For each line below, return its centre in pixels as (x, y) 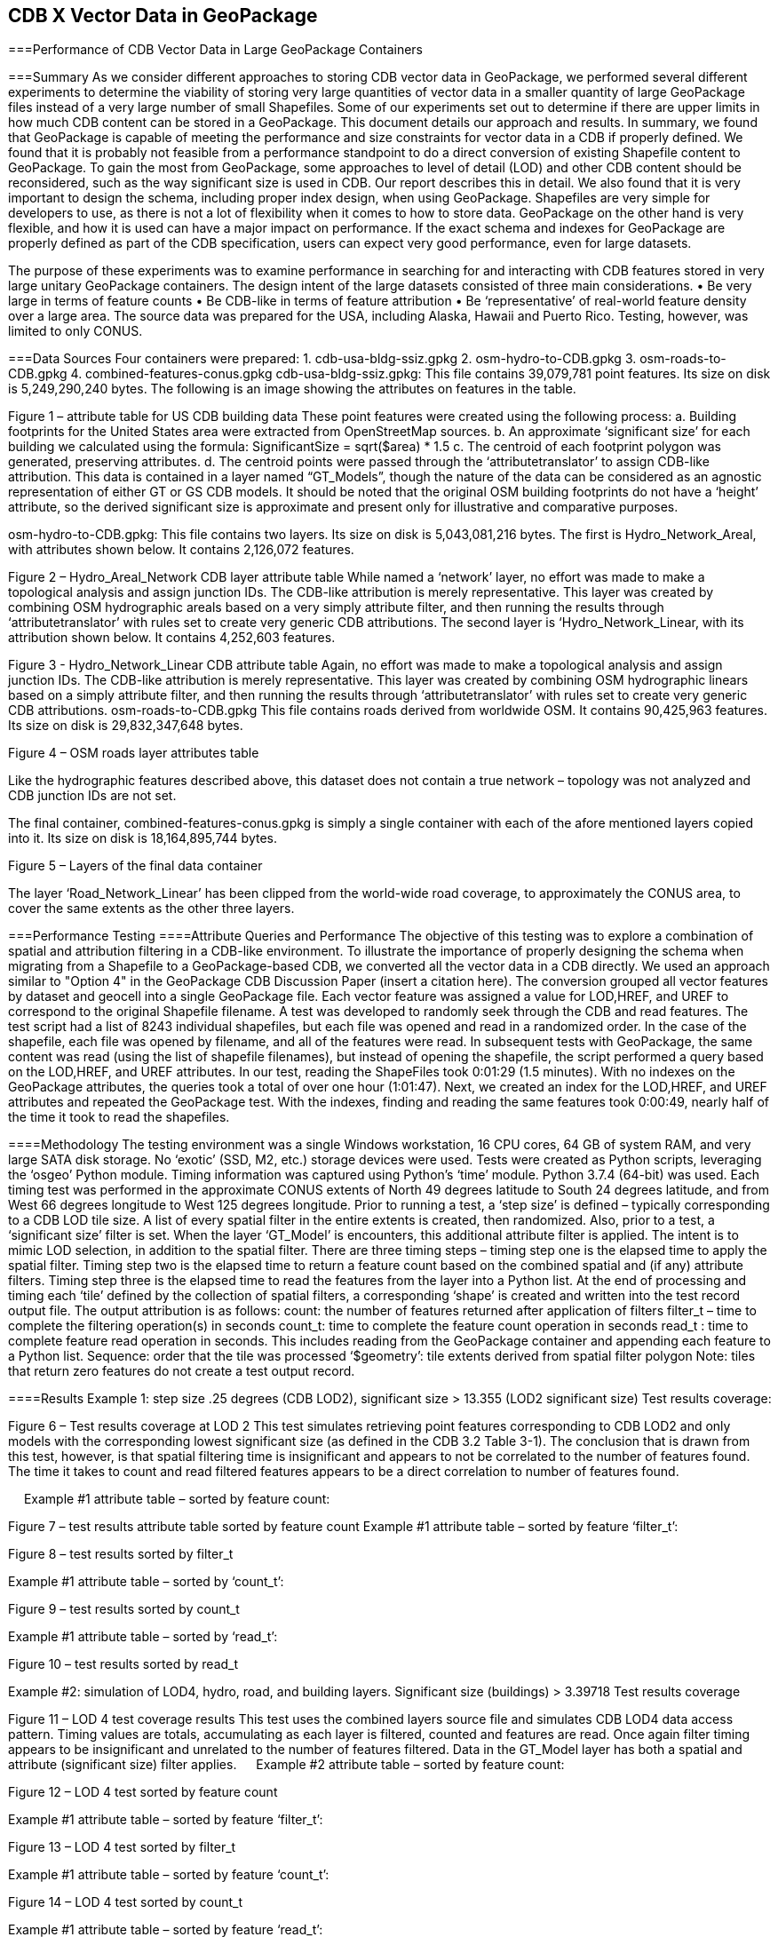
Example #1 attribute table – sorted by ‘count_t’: (146, 1582)
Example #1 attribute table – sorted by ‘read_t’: (143, 1637)
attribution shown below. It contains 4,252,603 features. (172, 638)
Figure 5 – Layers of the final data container (135, 866)
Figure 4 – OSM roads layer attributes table (134, 753)
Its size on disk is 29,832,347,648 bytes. (126, 726)
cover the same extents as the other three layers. (151, 909)
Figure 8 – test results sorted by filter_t (121, 1554)
